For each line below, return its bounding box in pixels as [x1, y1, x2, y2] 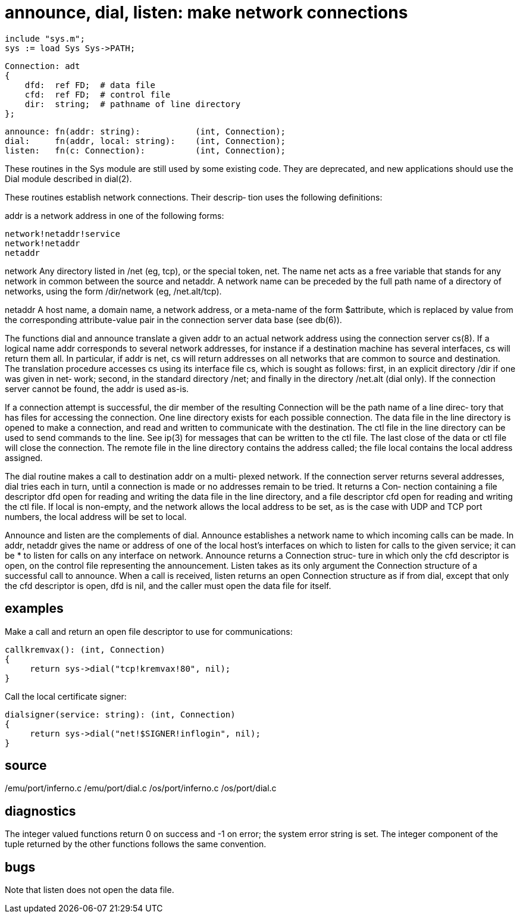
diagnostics [5, 803, 76, 819]
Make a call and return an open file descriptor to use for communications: [5, 626, 293, 637]
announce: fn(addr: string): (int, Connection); [5, 126, 286, 136]
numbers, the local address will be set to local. [5, 511, 187, 522]
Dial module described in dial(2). [5, 173, 132, 184]
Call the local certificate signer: [5, 691, 127, 701]
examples [5, 601, 64, 616]
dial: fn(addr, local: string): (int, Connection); [5, 136, 286, 146]
